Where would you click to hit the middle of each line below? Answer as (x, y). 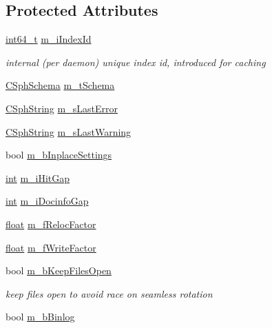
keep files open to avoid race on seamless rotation (109, 293)
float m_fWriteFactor (51, 247)
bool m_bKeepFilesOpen (59, 270)
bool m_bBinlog (40, 317)
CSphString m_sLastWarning (69, 131)
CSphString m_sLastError (62, 108)
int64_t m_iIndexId (49, 39)
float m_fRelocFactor (51, 224)
